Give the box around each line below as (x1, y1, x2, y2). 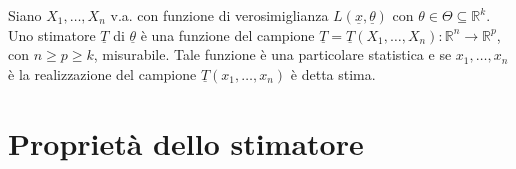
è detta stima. (290, 63, 376, 84)
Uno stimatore (8, 24, 96, 45)
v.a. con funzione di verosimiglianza (110, 5, 329, 25)
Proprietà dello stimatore (8, 122, 364, 163)
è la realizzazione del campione (8, 63, 197, 84)
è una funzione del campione (140, 24, 315, 45)
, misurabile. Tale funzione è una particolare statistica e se (93, 44, 452, 65)
